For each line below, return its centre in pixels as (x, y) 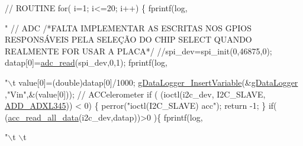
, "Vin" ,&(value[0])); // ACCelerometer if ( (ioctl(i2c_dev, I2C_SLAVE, (135, 94)
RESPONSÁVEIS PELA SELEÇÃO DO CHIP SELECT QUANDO (128, 39)
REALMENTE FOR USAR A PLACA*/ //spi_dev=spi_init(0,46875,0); (138, 51)
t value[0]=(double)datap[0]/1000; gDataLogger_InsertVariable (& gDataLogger (155, 82)
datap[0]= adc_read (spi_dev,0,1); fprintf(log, (86, 62)
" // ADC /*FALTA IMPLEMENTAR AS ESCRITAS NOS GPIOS (128, 27)
